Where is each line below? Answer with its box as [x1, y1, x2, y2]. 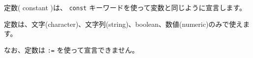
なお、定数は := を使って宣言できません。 [4, 44, 139, 55]
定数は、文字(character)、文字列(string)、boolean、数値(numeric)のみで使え [4, 19, 243, 29]
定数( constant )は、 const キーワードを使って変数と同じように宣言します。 [4, 2, 247, 12]
